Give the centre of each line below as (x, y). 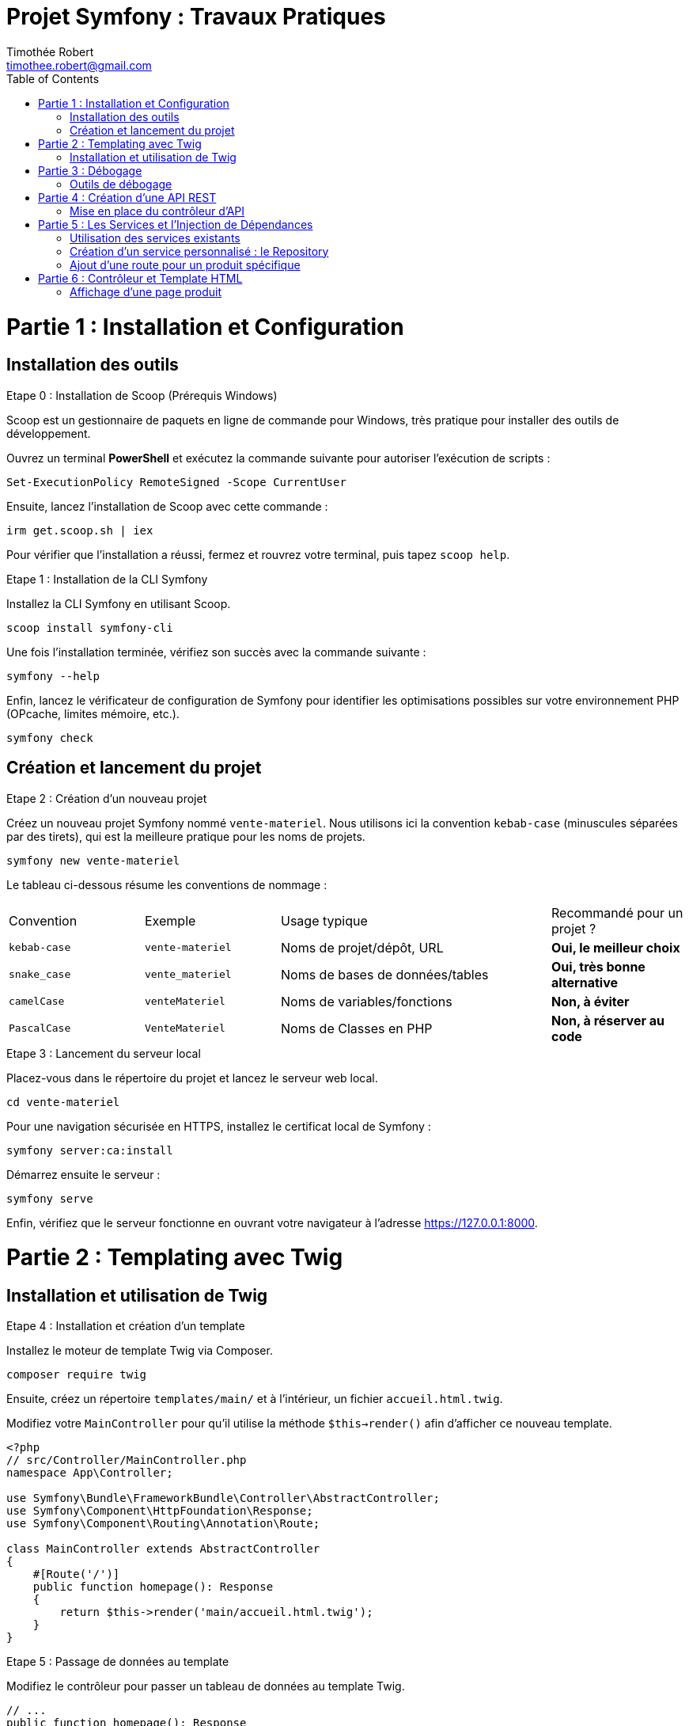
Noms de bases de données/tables (385, 974)
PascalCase (40, 1028)
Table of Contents (53, 78)
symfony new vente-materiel (93, 860)
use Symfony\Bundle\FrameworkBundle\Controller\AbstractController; (223, 1498)
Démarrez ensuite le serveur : (83, 1174)
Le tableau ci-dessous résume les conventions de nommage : (167, 884)
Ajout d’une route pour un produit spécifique (185, 264)
